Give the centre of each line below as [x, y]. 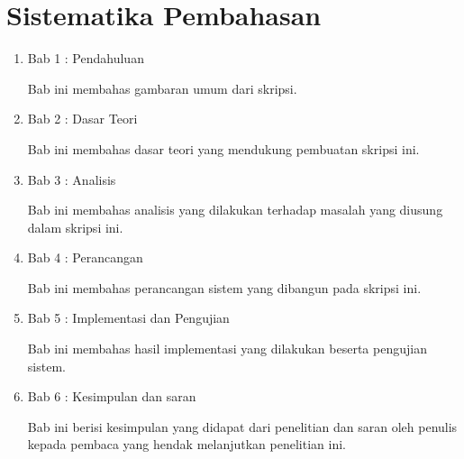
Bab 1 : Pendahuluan [86, 58]
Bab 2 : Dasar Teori [82, 119]
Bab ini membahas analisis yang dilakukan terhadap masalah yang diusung [235, 210]
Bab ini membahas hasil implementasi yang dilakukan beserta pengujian [227, 349]
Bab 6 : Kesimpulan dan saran [112, 396]
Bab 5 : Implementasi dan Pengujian [128, 318]
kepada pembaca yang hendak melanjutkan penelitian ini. [187, 444]
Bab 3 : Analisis [72, 179]
